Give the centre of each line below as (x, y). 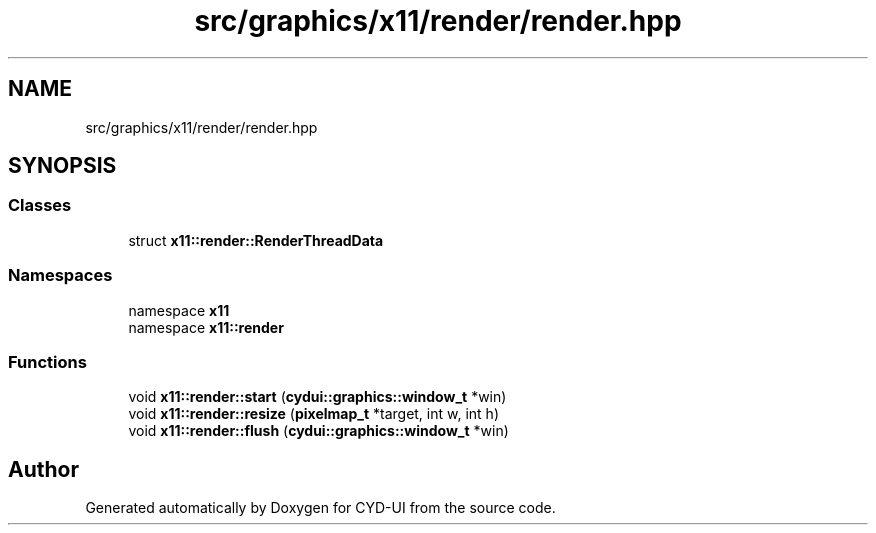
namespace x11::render (206, 327)
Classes (40, 205)
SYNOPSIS (62, 166)
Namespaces (60, 275)
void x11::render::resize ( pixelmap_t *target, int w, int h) (313, 414)
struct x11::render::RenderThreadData (256, 240)
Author (43, 469)
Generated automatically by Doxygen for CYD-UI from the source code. (320, 508)
